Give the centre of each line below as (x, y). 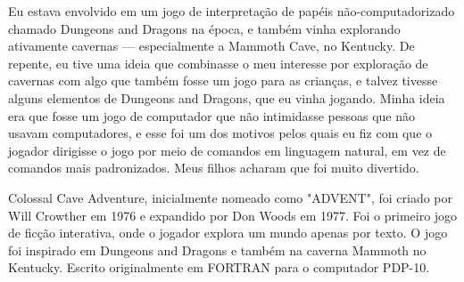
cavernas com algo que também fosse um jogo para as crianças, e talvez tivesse (223, 81)
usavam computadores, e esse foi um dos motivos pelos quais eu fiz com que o (220, 133)
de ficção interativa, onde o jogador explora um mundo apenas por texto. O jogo (228, 233)
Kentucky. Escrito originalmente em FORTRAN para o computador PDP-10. (219, 267)
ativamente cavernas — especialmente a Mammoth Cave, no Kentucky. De (211, 46)
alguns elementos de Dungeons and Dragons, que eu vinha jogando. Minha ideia (227, 97)
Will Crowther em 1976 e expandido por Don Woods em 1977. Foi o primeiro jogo (233, 215)
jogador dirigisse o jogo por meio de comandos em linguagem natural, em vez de (227, 150)
